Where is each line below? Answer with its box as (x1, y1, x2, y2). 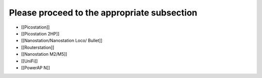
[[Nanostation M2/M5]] (21, 51, 67, 57)
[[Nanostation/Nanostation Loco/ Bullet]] (21, 38, 103, 44)
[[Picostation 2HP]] (21, 31, 60, 36)
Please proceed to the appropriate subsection (9, 7, 197, 18)
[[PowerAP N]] (21, 64, 50, 70)
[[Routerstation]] (21, 44, 54, 50)
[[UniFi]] (21, 58, 38, 64)
